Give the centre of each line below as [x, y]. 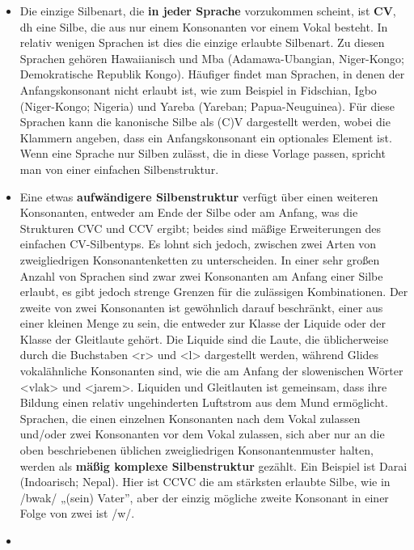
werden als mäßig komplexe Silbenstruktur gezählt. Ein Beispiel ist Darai [213, 465]
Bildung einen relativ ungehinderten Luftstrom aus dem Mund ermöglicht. [204, 402]
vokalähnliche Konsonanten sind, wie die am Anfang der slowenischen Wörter [211, 371]
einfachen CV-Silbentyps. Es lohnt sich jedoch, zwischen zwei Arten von [198, 244]
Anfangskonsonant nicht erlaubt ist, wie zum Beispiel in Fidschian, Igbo [198, 89]
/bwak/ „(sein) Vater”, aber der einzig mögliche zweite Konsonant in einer [204, 497]
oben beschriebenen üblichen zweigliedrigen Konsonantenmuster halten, [196, 450]
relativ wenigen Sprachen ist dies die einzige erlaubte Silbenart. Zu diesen [202, 42]
